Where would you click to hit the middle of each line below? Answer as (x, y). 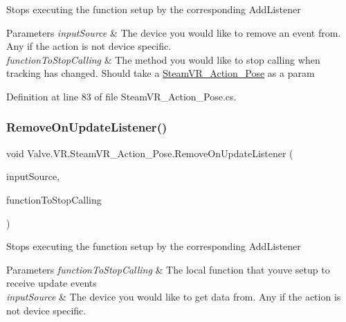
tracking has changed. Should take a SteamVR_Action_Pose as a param (161, 73)
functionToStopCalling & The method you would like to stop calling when (163, 59)
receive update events (52, 283)
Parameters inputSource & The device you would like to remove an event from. (174, 32)
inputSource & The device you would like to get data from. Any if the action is (174, 296)
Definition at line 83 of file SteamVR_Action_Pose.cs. (121, 96)
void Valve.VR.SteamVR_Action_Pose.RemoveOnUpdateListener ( (150, 153)
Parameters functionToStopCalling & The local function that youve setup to (168, 269)
